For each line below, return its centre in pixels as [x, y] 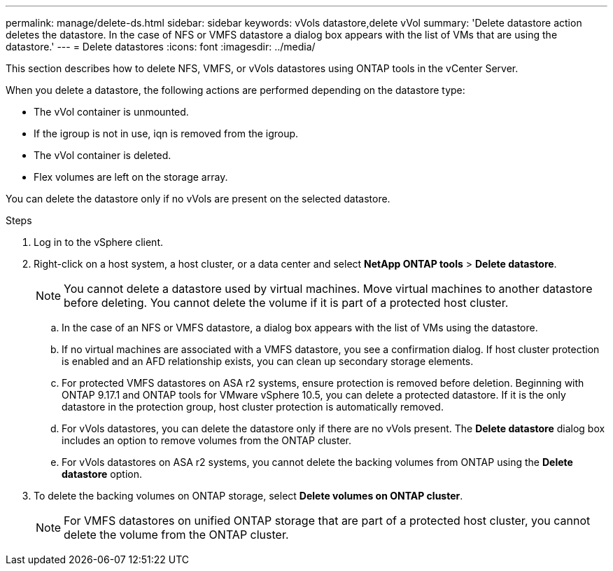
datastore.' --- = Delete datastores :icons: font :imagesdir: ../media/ [161, 47]
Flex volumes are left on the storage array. [131, 177]
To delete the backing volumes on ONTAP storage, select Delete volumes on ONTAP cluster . [248, 496]
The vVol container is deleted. [103, 155]
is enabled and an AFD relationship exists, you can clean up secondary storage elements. [268, 361]
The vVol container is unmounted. [111, 112]
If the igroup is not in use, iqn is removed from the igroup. [166, 133]
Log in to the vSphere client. [98, 242]
